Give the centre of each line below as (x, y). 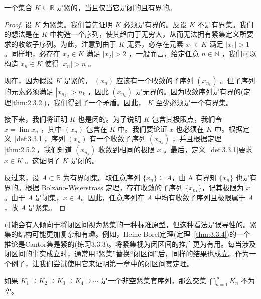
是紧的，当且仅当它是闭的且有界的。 (116, 7)
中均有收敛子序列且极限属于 (200, 198)
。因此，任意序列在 (113, 198)
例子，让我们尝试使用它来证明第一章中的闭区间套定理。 (102, 263)
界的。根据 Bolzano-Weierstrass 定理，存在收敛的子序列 (94, 187)
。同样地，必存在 (32, 53)
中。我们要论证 (142, 128)
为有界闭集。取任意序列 (102, 177)
